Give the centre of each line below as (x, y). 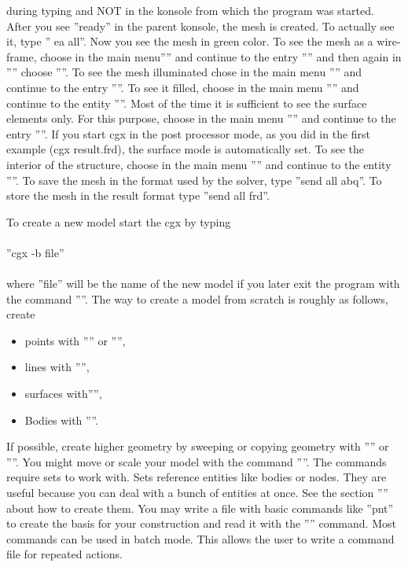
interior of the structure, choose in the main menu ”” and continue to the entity (199, 164)
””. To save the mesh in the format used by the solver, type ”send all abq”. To (194, 180)
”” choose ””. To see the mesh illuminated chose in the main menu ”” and (184, 72)
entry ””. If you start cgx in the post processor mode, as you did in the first (189, 133)
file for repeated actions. (64, 554)
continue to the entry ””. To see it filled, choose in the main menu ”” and (183, 87)
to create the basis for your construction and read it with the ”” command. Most (201, 523)
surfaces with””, (63, 394)
